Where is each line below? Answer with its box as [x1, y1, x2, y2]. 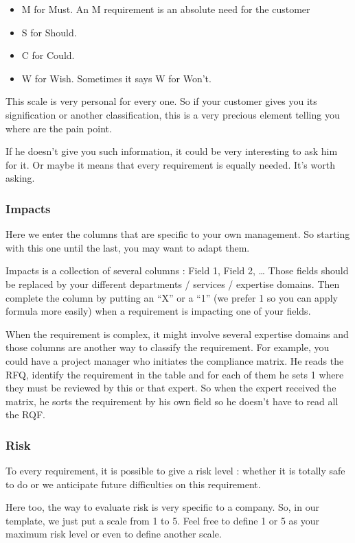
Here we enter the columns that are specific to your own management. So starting [5, 227, 350, 241]
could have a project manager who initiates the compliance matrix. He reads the [5, 353, 344, 367]
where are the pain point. [5, 121, 112, 135]
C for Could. [21, 48, 75, 62]
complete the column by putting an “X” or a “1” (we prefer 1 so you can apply [5, 290, 338, 304]
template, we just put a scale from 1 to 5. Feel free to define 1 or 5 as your [5, 513, 320, 527]
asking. [5, 171, 35, 185]
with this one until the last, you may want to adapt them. [5, 240, 250, 254]
